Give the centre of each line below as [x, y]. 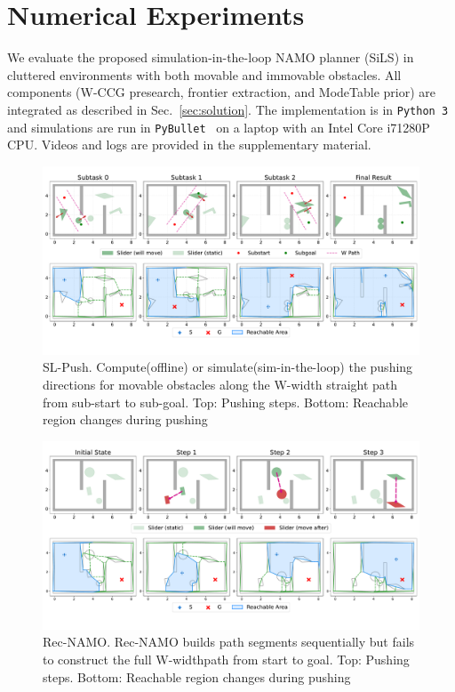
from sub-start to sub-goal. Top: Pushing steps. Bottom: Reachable [226, 402]
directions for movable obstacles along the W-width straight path [220, 384]
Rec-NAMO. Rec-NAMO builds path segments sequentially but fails [229, 642]
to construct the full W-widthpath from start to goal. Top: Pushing [226, 659]
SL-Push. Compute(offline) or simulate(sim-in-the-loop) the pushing [228, 367]
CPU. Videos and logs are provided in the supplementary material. [189, 145]
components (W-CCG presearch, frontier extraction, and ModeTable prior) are [222, 92]
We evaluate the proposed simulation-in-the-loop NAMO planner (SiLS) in [211, 57]
